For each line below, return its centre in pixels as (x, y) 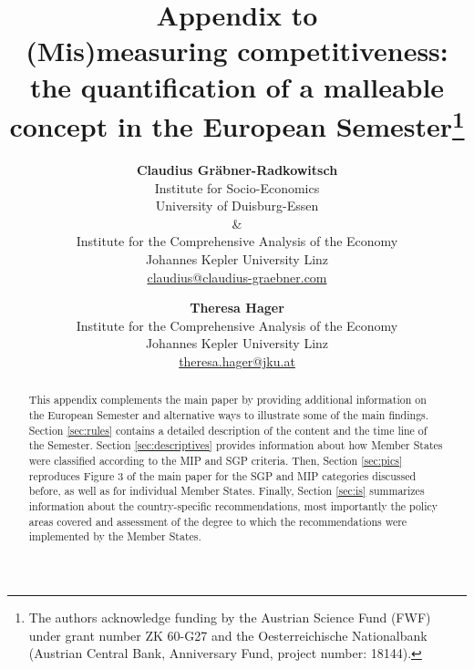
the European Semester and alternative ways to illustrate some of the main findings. (229, 415)
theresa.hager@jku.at (237, 360)
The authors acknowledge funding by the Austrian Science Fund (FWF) (230, 617)
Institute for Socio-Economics (237, 187)
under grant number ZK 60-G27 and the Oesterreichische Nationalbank (228, 635)
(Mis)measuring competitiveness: (237, 51)
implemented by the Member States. (115, 536)
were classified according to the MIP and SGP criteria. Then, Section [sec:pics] (216, 460)
